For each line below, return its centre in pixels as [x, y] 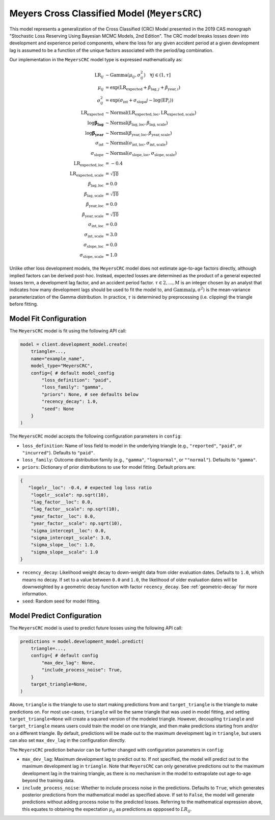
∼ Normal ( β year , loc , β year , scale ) [139, 134]
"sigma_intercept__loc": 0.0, [68, 530]
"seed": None [58, 409]
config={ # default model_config [73, 373]
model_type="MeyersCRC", [62, 366]
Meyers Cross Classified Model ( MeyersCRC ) [106, 13]
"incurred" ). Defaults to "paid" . [59, 453]
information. [35, 594]
